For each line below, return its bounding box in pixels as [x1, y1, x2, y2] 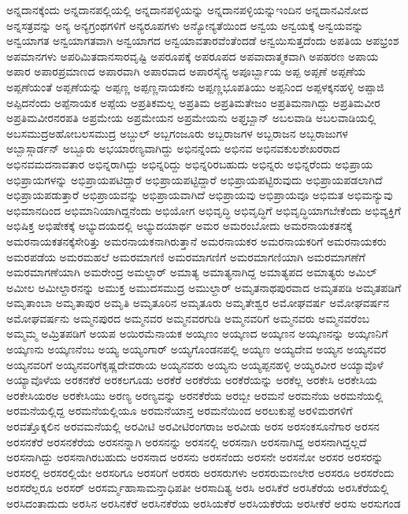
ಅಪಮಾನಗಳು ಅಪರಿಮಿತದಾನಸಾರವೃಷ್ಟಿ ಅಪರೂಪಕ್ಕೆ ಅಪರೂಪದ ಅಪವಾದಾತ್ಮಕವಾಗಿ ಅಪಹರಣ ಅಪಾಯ [6, 47, 379, 64]
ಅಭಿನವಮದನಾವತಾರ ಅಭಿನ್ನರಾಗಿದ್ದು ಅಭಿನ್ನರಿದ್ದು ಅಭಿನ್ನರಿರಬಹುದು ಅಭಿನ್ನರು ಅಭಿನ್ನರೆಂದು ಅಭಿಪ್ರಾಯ [6, 155, 373, 172]
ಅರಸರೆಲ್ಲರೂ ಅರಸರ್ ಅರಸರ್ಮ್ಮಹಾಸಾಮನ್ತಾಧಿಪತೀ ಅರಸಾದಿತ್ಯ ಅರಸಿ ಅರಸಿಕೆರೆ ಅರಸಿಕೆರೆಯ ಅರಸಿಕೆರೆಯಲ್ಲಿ [6, 479, 389, 496]
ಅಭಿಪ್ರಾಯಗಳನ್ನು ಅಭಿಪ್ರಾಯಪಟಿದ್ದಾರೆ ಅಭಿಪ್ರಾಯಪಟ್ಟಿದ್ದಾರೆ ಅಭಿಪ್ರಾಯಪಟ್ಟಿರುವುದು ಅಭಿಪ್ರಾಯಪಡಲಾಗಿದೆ [6, 171, 383, 187]
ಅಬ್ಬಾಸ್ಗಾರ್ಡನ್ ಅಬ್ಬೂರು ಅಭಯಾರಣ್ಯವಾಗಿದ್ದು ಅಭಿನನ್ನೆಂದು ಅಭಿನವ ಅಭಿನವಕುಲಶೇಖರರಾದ [6, 140, 340, 157]
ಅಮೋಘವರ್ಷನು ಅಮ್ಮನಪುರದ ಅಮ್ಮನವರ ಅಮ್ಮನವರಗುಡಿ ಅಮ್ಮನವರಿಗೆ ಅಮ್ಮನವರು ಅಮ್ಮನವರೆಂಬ [6, 309, 370, 326]
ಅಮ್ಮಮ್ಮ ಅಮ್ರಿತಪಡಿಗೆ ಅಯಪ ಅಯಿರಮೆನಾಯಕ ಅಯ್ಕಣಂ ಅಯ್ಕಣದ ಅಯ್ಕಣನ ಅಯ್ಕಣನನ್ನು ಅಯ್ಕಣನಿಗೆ [6, 325, 388, 342]
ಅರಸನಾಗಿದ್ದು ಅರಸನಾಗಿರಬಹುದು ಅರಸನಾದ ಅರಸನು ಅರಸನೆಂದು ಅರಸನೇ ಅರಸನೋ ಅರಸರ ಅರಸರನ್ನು [6, 449, 384, 465]
